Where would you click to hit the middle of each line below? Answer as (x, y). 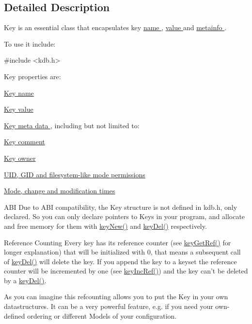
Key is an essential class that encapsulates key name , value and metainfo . (115, 27)
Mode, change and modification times (60, 191)
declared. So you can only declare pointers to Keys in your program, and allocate (125, 216)
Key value (19, 109)
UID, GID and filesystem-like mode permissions (75, 174)
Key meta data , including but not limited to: (72, 125)
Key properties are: (32, 76)
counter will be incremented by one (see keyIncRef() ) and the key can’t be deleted (126, 271)
